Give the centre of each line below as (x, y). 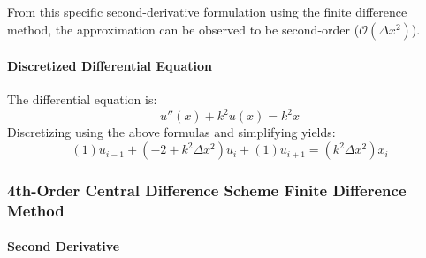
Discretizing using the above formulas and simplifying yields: (171, 132)
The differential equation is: (82, 99)
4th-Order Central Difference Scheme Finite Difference (207, 190)
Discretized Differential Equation (110, 66)
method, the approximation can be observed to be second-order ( (183, 29)
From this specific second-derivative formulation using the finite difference (207, 11)
